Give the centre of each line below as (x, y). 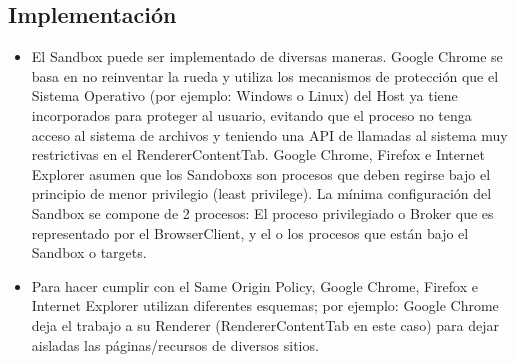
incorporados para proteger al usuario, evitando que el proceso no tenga (251, 114)
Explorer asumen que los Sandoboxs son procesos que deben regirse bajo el (261, 173)
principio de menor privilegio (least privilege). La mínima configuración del (261, 193)
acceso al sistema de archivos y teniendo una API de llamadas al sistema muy (269, 134)
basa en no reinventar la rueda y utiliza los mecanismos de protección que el (265, 75)
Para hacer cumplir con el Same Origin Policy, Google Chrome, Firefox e (254, 285)
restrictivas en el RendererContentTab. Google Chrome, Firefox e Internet (258, 154)
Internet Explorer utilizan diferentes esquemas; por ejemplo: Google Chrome (265, 305)
